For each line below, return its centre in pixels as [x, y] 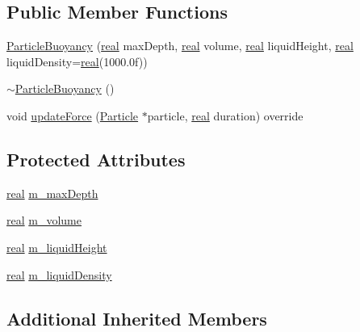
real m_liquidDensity [59, 274]
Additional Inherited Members [137, 318]
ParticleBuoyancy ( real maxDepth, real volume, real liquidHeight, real [180, 46]
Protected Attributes [96, 159]
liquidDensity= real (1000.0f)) [77, 61]
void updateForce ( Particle [73, 115]
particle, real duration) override [225, 115]
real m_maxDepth [52, 193]
